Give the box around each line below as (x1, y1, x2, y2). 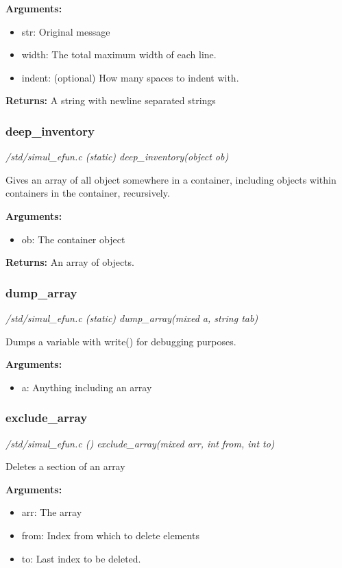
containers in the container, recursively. (5, 186, 170, 200)
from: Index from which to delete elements (21, 528, 199, 542)
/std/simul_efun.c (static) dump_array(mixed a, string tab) (5, 310, 258, 325)
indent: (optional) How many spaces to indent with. (21, 70, 239, 84)
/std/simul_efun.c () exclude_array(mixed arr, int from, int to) (5, 436, 275, 450)
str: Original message (21, 24, 110, 38)
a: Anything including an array (21, 380, 152, 394)
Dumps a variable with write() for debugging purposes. (5, 334, 236, 348)
